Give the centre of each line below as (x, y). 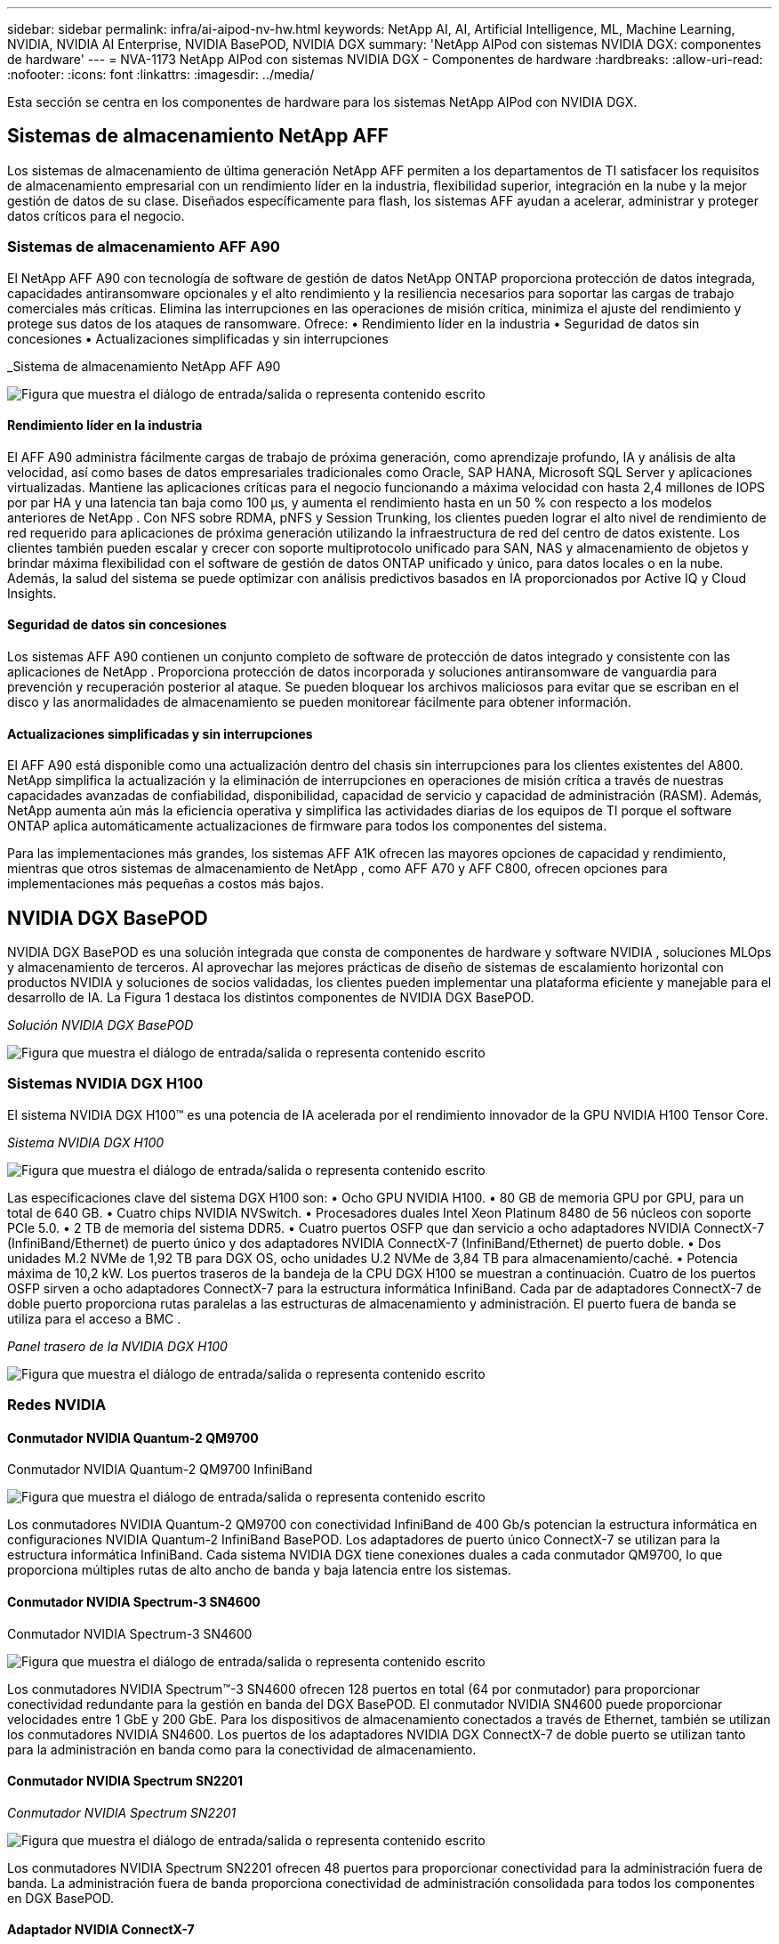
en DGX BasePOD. (61, 1898)
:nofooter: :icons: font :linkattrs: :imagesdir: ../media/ (161, 74)
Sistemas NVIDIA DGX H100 (105, 1084)
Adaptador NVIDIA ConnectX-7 (101, 1930)
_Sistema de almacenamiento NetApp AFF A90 (144, 366)
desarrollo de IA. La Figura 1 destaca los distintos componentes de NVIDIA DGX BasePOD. (271, 998)
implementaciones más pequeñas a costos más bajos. (166, 884)
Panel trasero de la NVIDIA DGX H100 (117, 1346)
